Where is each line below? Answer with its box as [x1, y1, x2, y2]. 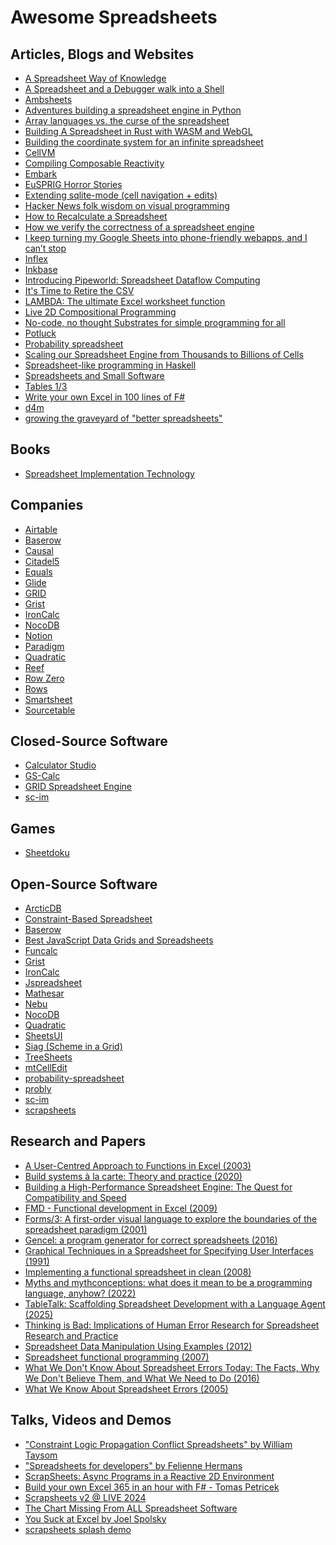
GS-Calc [24, 770, 61, 782]
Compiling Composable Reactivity [24, 157, 165, 169]
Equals [24, 566, 53, 578]
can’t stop [24, 242, 67, 254]
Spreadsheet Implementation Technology [24, 467, 195, 480]
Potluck [24, 327, 57, 339]
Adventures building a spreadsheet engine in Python [24, 104, 242, 116]
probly [24, 1083, 52, 1095]
